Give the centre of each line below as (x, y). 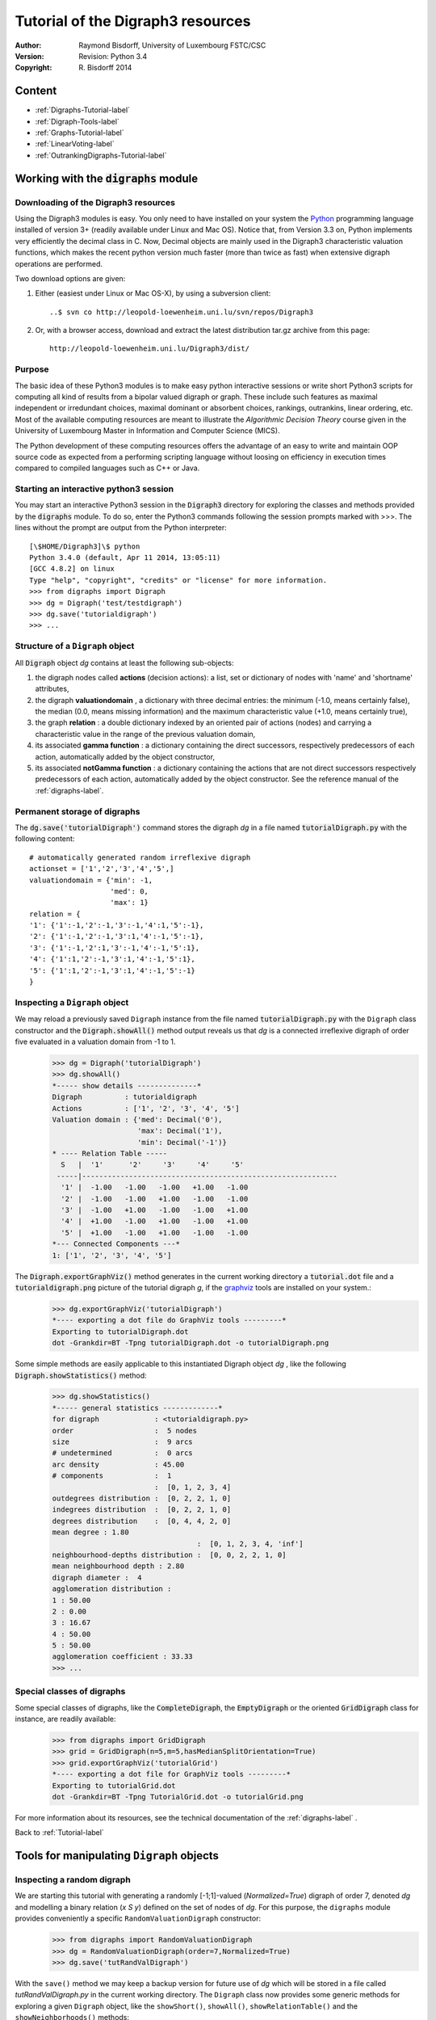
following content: (45, 839)
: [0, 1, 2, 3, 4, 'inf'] (250, 1544)
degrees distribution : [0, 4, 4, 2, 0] (142, 1521)
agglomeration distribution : (112, 1589)
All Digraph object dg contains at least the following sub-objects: (124, 663)
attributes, (52, 689)
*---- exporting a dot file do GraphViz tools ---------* (169, 1320)
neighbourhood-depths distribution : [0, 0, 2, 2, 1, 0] (169, 1555)
